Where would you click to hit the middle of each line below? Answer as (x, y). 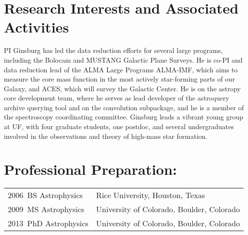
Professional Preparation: (91, 169)
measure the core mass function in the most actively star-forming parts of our (119, 79)
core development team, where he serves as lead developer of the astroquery (117, 98)
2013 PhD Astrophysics (48, 223)
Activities (37, 27)
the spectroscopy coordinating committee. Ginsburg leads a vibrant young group (124, 117)
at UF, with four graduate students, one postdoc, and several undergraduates (119, 126)
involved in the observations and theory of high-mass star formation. (106, 136)
